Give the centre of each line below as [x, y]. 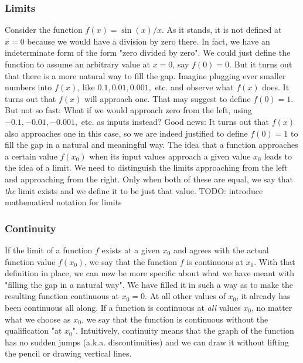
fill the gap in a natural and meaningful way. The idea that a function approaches [151, 145]
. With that [275, 261]
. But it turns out [261, 64]
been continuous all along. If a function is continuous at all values [123, 307]
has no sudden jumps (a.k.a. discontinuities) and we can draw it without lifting [147, 342]
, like [86, 87]
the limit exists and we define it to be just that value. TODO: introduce [134, 190]
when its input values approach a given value [170, 156]
